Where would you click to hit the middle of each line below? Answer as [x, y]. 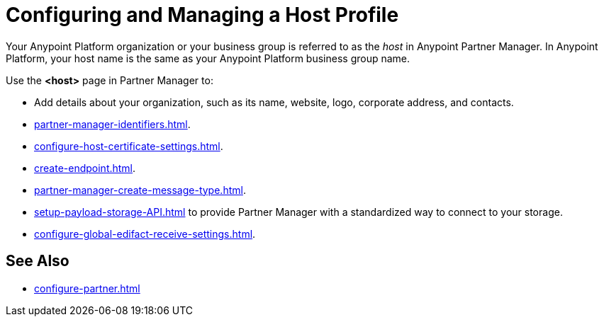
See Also [38, 261]
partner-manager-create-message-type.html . [140, 190]
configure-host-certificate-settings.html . [129, 146]
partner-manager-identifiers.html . [112, 124]
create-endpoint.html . [85, 168]
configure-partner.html [87, 288]
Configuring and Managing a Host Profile [202, 15]
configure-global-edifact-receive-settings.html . [145, 234]
